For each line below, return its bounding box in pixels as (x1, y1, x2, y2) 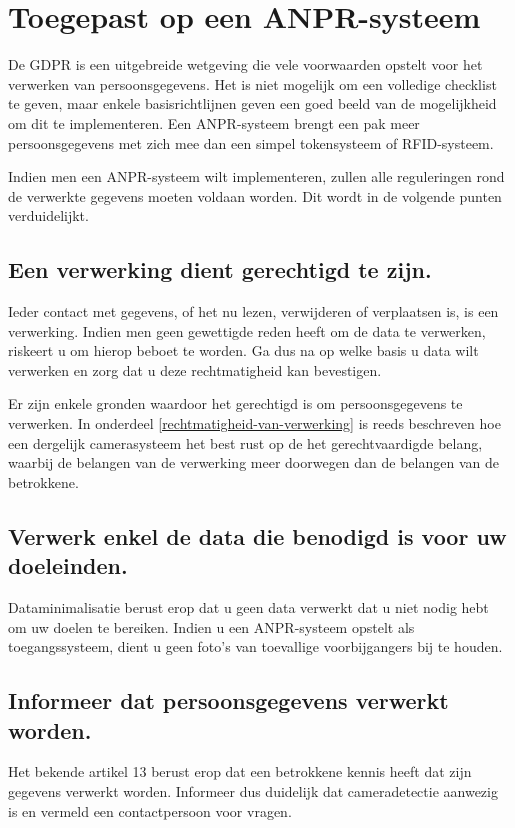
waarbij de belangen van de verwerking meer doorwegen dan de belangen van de (8, 452, 499, 473)
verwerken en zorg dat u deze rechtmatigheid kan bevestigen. (8, 359, 382, 380)
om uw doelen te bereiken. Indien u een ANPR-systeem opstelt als (8, 616, 415, 637)
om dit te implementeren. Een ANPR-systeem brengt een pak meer (8, 112, 420, 133)
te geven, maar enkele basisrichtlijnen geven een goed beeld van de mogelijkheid (8, 93, 497, 114)
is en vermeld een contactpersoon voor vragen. (8, 800, 292, 821)
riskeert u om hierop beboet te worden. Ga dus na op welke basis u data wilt (8, 340, 479, 361)
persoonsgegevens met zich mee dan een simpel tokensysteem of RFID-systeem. (8, 132, 494, 153)
